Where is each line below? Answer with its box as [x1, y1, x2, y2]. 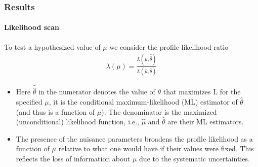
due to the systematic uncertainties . [139, 153, 250, 163]
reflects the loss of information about [16, 153, 131, 163]
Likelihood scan [4, 22, 60, 32]
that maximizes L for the [163, 86, 241, 97]
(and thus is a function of [16, 106, 95, 117]
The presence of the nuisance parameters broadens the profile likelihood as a [16, 133, 253, 144]
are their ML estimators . [167, 116, 244, 127]
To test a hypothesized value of [4, 41, 101, 52]
